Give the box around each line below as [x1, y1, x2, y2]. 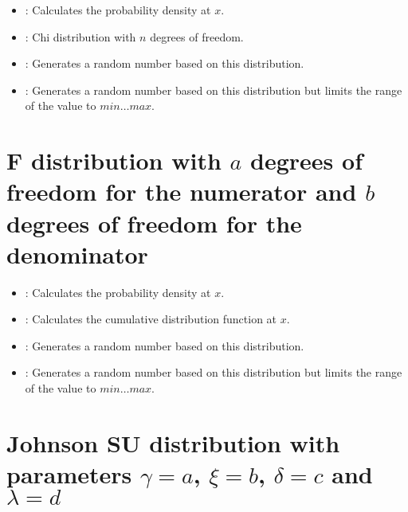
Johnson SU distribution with [6, 426, 340, 459]
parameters [6, 458, 132, 490]
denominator [6, 237, 148, 270]
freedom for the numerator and [6, 175, 357, 208]
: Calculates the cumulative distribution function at [25, 311, 277, 327]
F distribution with [6, 144, 222, 177]
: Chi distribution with [25, 28, 136, 45]
